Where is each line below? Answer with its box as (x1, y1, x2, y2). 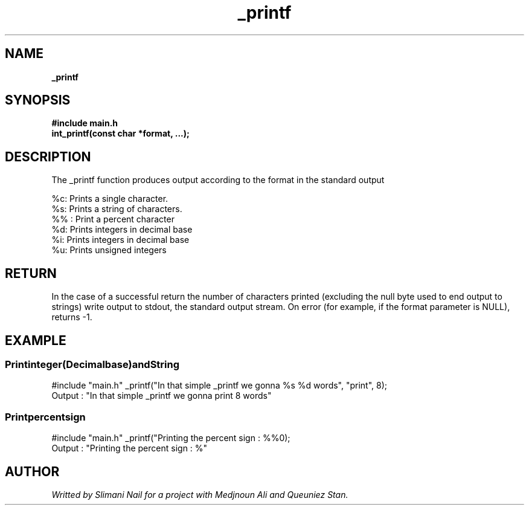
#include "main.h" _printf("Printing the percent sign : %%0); (51, 433, 290, 444)
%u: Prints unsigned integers (51, 245, 167, 256)
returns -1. (51, 312, 92, 323)
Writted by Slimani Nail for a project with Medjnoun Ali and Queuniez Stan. (51, 489, 348, 500)
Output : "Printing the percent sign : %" (51, 443, 208, 454)
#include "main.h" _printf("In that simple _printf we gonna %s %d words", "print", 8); (51, 380, 388, 391)
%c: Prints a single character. (51, 193, 168, 204)
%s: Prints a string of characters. (51, 204, 182, 215)
